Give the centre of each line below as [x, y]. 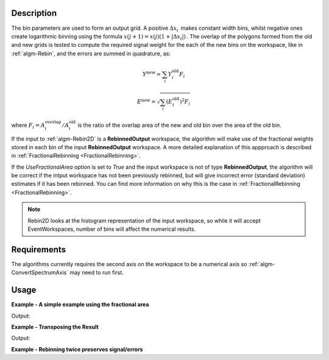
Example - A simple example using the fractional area [80, 305]
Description [34, 13]
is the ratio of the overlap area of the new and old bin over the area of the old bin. [179, 125]
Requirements [39, 249]
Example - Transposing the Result [55, 327]
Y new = [152, 74]
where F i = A [28, 126]
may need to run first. [97, 273]
